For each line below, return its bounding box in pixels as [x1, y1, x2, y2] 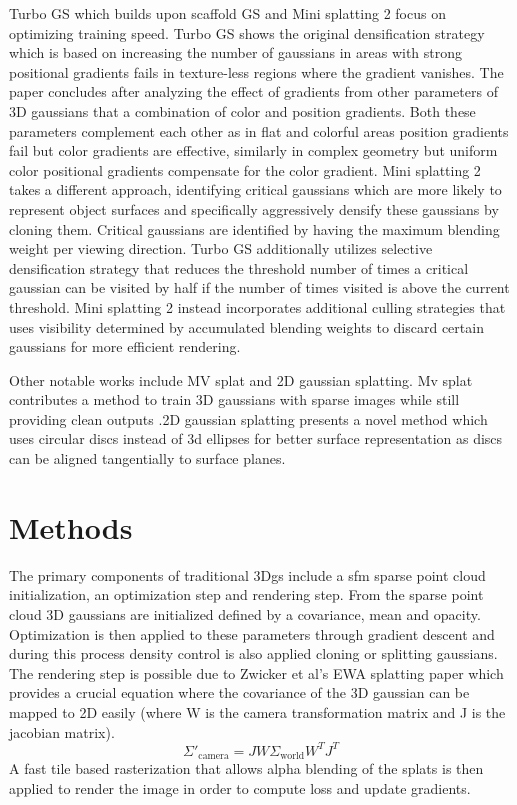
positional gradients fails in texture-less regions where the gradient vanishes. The [9, 61, 504, 82]
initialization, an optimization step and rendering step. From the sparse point [9, 584, 484, 605]
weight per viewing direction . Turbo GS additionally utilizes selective [9, 238, 433, 259]
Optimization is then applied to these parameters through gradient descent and [9, 623, 495, 644]
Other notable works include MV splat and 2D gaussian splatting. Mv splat [9, 369, 473, 390]
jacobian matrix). [9, 721, 115, 742]
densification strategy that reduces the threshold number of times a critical [9, 257, 469, 278]
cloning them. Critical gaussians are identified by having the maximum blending [9, 218, 500, 239]
